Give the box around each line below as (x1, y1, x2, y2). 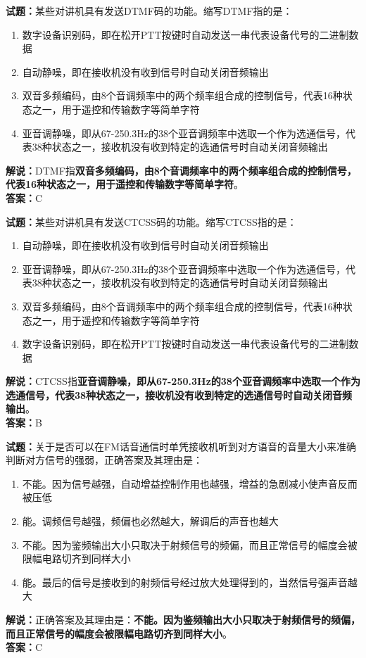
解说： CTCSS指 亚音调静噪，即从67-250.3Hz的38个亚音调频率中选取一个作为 (6, 374, 360, 388)
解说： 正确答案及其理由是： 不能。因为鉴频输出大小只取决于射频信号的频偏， (6, 612, 360, 626)
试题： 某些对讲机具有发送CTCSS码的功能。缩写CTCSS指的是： (6, 214, 297, 229)
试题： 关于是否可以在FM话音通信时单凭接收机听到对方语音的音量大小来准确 (6, 438, 356, 453)
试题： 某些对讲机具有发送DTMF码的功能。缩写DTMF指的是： (6, 4, 293, 18)
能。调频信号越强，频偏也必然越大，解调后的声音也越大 (22, 514, 279, 529)
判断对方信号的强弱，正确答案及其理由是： (6, 453, 203, 467)
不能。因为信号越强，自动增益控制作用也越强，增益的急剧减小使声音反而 (22, 476, 358, 491)
